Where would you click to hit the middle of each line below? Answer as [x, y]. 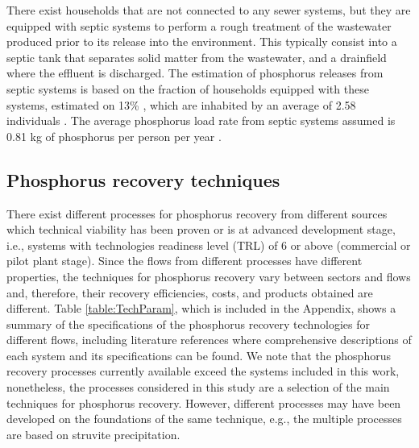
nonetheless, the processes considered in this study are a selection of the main [198, 387]
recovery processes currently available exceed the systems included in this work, [203, 371]
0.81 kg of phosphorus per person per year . [114, 136]
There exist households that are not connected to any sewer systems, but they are [209, 10]
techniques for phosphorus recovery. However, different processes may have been [204, 402]
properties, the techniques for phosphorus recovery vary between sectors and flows [209, 276]
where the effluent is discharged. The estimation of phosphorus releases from [195, 73]
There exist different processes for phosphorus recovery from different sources [197, 213]
